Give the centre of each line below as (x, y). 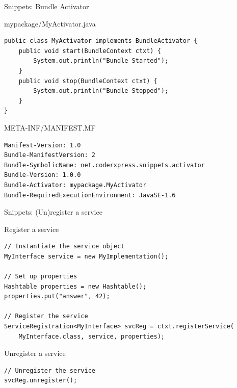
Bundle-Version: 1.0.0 (43, 175)
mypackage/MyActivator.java (50, 23)
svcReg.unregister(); (41, 381)
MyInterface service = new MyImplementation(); (86, 256)
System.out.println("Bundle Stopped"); (101, 91)
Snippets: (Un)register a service (53, 212)
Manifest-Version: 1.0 (43, 145)
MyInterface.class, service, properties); (91, 336)
